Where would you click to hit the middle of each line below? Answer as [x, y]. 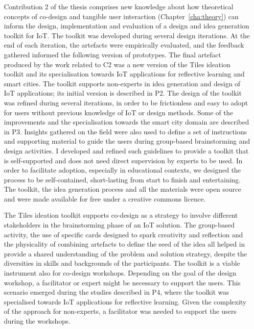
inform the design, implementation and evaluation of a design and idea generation [127, 26]
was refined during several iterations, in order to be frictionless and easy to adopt [126, 102]
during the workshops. [37, 321]
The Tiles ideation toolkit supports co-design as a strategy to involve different [121, 215]
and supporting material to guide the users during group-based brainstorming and [127, 141]
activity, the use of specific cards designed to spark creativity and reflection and [124, 234]
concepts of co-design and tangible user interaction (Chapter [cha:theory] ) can [121, 16]
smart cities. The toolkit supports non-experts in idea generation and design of [122, 83]
